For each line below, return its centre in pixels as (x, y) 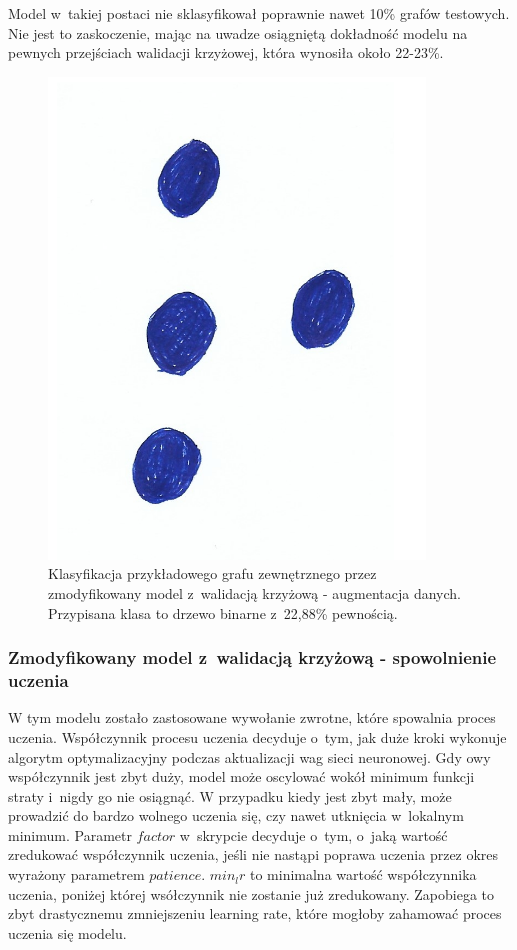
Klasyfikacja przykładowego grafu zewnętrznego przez (212, 573)
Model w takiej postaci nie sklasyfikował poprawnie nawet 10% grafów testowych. (259, 13)
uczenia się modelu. (67, 932)
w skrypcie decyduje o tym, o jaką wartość (313, 834)
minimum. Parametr (70, 834)
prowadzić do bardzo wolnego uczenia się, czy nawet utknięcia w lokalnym (236, 815)
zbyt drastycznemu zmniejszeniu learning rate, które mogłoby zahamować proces (255, 913)
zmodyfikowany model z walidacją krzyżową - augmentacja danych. (255, 593)
